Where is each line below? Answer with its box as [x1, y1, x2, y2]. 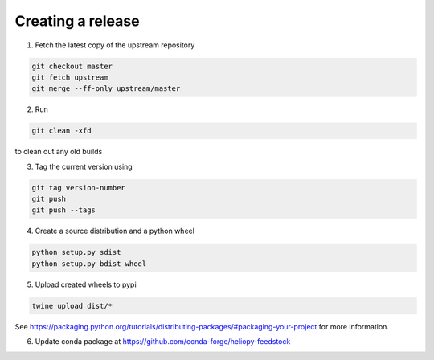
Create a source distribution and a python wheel [35, 226, 194, 236]
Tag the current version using [35, 162, 133, 171]
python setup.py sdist [31, 247, 121, 257]
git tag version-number [31, 183, 126, 192]
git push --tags [31, 206, 96, 215]
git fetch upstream [31, 72, 108, 82]
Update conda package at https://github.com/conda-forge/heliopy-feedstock [35, 337, 291, 346]
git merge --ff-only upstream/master [31, 84, 181, 93]
